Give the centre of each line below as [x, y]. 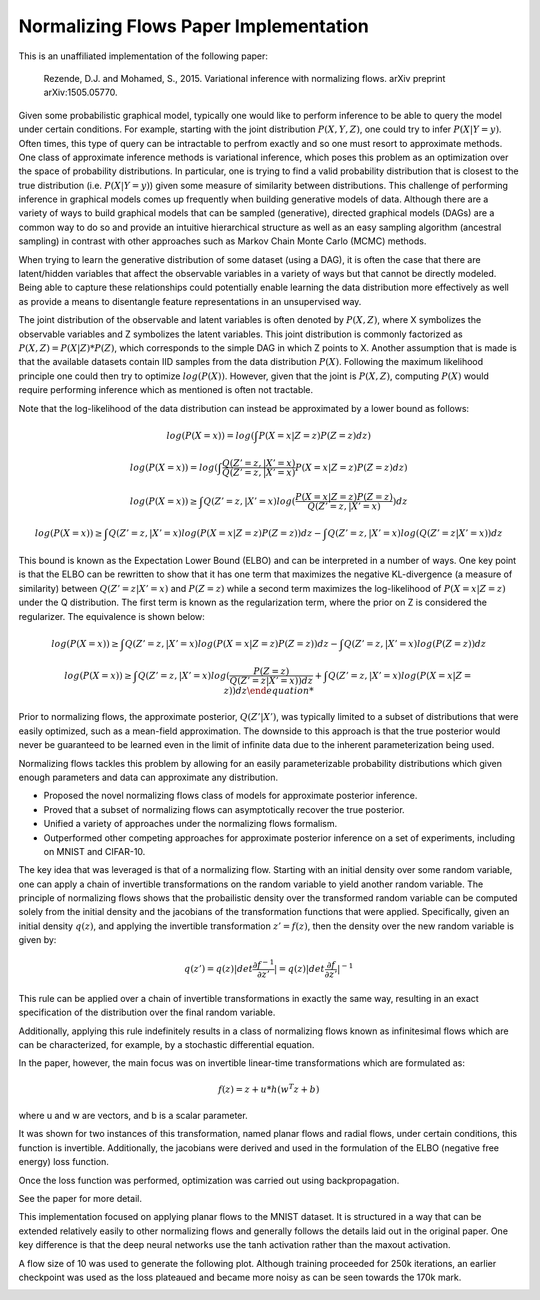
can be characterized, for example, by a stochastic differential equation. [166, 1045]
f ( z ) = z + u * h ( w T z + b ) [269, 1088]
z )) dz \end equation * [268, 690]
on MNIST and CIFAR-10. [94, 851]
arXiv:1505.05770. [80, 92]
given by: [37, 940]
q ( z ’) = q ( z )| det [218, 969]
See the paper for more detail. [80, 1198]
